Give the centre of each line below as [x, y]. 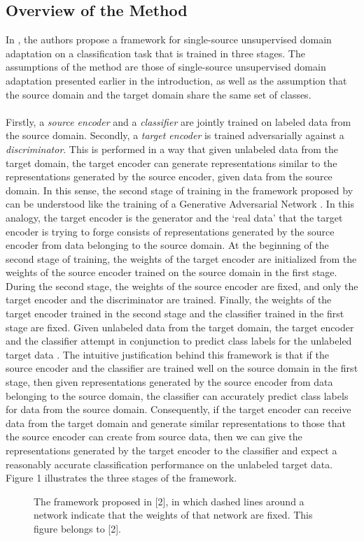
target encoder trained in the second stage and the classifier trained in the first [175, 313]
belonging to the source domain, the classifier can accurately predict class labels [177, 395]
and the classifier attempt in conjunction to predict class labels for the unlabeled [179, 341]
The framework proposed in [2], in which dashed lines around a [169, 501]
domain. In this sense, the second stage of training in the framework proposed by [180, 190]
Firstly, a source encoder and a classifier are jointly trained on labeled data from [178, 121]
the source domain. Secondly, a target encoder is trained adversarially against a [175, 135]
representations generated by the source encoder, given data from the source [169, 176]
